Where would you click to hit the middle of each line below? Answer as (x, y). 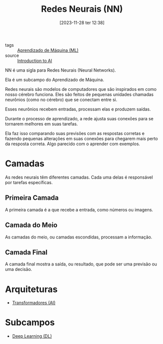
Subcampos (30, 323)
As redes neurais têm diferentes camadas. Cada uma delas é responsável (79, 177)
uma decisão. (19, 269)
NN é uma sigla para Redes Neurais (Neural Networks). (61, 70)
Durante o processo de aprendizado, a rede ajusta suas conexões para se (79, 118)
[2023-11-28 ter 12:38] (82, 23)
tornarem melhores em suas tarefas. (41, 124)
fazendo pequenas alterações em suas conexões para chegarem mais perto (81, 138)
